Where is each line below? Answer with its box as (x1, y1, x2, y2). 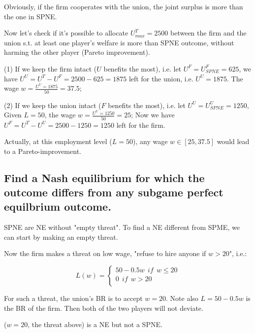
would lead (217, 136, 250, 147)
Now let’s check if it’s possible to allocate (4, 28, 128, 38)
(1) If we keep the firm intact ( (4, 63, 97, 74)
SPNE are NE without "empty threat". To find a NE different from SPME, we (4, 222, 240, 232)
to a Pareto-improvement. (4, 146, 81, 156)
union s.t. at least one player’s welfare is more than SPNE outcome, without (4, 37, 234, 47)
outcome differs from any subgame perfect (4, 185, 223, 200)
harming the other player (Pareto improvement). (4, 47, 150, 57)
